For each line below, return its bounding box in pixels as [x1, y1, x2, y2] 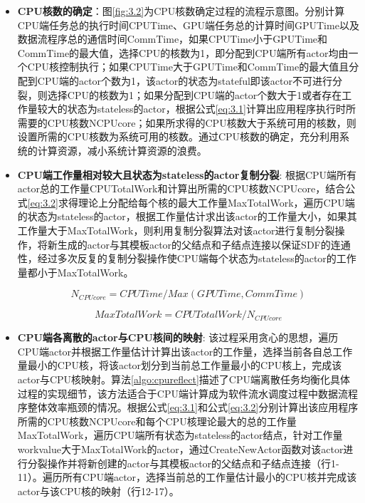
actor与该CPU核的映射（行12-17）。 [17, 483, 179, 498]
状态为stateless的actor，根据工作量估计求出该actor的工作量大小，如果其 [27, 209, 357, 224]
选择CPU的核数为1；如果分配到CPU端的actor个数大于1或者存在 [47, 87, 342, 102]
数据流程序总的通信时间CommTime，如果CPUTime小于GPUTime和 [17, 31, 328, 46]
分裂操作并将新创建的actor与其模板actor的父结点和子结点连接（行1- [27, 455, 339, 470]
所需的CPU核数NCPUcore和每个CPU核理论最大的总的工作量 [17, 413, 297, 428]
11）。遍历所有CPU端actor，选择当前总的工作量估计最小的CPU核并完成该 [17, 470, 357, 484]
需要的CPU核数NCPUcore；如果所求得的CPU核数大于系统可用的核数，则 [17, 115, 356, 130]
